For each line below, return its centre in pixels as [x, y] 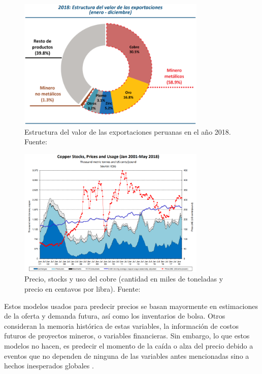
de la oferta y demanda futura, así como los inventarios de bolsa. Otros [115, 316]
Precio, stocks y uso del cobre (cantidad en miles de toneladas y [124, 279]
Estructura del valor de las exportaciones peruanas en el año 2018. [128, 131]
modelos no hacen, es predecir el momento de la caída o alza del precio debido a [129, 345]
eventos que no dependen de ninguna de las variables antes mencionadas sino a [127, 355]
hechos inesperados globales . [49, 366]
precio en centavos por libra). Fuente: [83, 288]
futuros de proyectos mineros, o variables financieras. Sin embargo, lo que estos [127, 336]
